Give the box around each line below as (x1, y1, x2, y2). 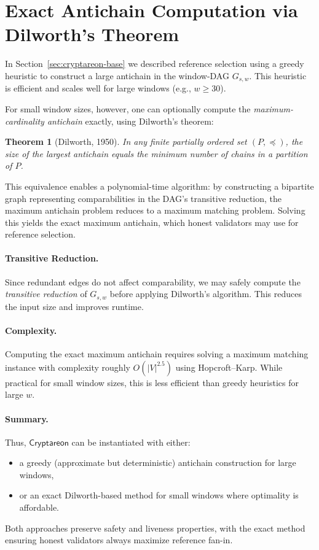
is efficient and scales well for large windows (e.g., (5, 82, 191, 95)
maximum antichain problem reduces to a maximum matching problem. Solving (5, 204, 305, 217)
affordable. (19, 501, 60, 514)
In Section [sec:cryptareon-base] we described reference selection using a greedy (5, 57, 304, 70)
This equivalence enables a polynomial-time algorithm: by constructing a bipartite (5, 179, 314, 192)
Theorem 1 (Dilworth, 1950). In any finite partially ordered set (5, 135, 247, 148)
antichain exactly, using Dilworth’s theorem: (47, 114, 214, 127)
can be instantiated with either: (71, 435, 191, 448)
